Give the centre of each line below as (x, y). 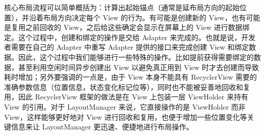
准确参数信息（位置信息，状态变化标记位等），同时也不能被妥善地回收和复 (127, 87)
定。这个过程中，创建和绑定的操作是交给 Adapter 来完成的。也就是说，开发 (130, 37)
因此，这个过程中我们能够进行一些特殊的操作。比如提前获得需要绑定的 (136, 57)
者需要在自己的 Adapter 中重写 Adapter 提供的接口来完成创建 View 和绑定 (127, 47)
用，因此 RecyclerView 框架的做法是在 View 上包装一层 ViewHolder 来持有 (126, 97)
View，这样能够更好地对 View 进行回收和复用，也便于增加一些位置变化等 (126, 116)
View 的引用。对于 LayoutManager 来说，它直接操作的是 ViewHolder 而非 (125, 106)
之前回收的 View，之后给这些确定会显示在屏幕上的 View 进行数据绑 (137, 27)
